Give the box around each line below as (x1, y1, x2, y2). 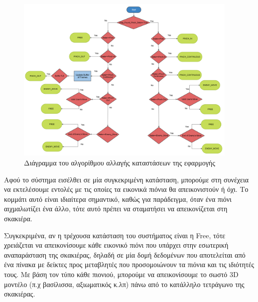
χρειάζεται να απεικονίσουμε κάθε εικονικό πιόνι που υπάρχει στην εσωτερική (4, 240, 229, 250)
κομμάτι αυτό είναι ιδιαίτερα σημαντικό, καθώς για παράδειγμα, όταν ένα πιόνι (4, 193, 232, 204)
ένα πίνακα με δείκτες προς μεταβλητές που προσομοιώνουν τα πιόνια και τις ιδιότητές (4, 259, 255, 270)
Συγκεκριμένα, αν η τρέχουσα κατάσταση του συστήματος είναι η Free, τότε (4, 230, 226, 240)
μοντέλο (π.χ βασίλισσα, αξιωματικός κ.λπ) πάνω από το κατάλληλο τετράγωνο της (4, 279, 245, 289)
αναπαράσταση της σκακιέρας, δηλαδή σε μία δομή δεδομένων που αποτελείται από (4, 249, 246, 260)
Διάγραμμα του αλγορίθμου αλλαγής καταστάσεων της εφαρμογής (24, 157, 215, 168)
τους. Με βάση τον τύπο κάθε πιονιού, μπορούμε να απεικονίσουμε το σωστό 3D (4, 269, 239, 279)
